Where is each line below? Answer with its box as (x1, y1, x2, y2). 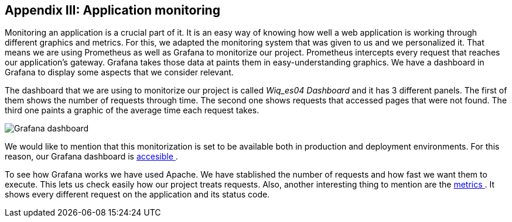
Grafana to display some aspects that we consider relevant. (5, 67, 234, 78)
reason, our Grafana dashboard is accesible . (5, 151, 178, 162)
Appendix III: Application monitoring (5, 3, 220, 18)
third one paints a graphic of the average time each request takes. (5, 105, 260, 116)
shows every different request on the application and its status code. (5, 189, 270, 200)
